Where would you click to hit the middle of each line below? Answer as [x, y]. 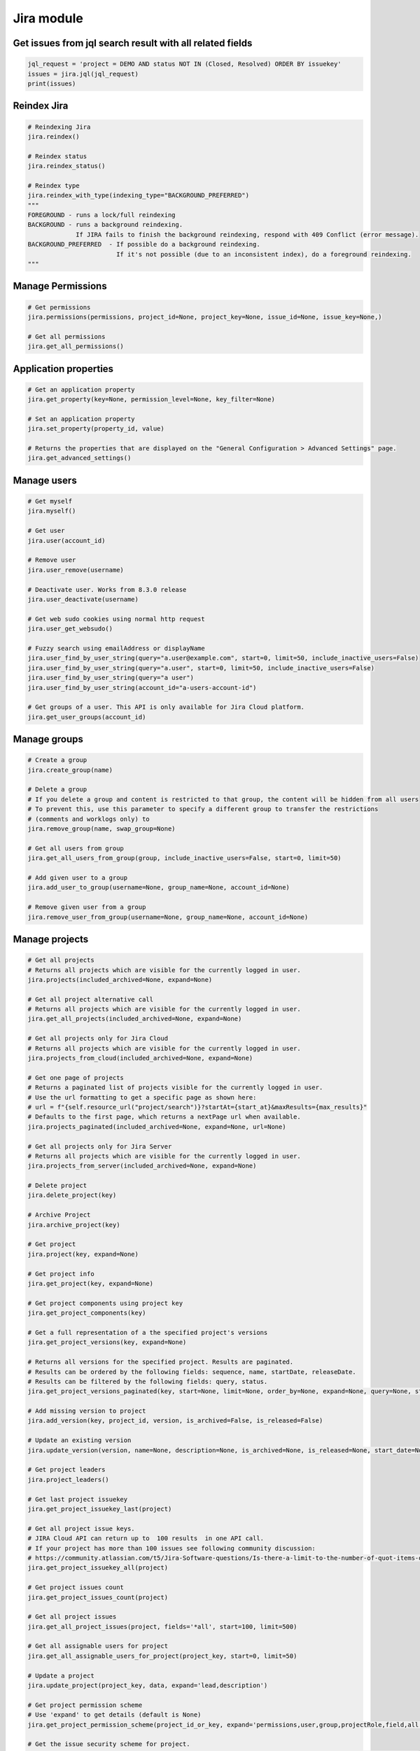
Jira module [48, 18]
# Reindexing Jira [59, 127]
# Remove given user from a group [87, 907]
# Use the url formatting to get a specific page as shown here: [142, 1097]
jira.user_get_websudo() [70, 629]
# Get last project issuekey [78, 1499]
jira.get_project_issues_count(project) [98, 1597]
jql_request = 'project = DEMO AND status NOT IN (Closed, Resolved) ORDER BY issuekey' [185, 64]
